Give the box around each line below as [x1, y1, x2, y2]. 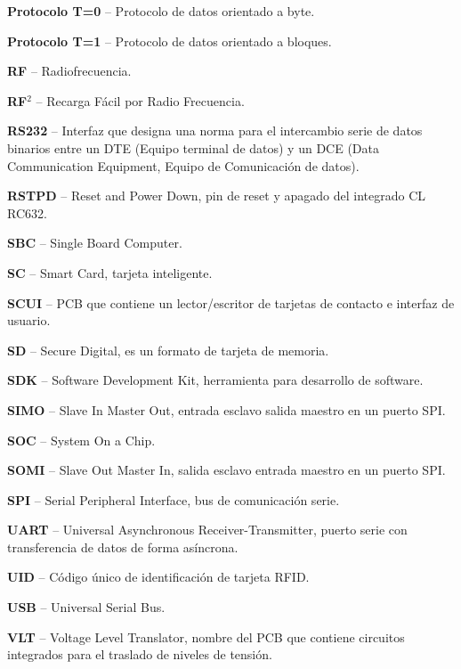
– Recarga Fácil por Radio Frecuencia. [36, 91, 245, 110]
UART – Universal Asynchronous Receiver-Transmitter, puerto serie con [7, 520, 408, 539]
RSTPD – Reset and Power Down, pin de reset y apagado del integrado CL [7, 186, 425, 205]
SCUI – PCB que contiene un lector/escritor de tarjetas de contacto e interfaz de [7, 293, 455, 312]
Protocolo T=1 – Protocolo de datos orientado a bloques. [7, 31, 332, 50]
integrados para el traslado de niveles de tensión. [7, 645, 272, 664]
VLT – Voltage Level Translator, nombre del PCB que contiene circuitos [7, 627, 405, 646]
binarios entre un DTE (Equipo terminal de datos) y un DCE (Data [7, 138, 379, 157]
